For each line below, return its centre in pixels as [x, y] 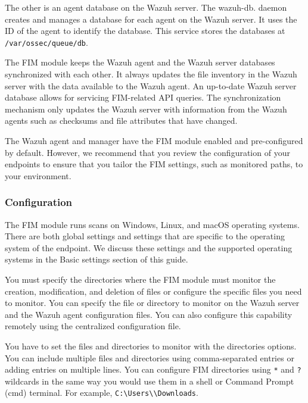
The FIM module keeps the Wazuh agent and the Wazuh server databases [140, 62]
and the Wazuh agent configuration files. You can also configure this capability [149, 314]
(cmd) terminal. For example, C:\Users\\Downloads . [102, 393]
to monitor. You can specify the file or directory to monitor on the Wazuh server [152, 303]
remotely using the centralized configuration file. [93, 326]
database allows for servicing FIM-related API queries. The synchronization [143, 97]
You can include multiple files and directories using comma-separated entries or [150, 357]
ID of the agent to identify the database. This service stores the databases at [145, 31]
